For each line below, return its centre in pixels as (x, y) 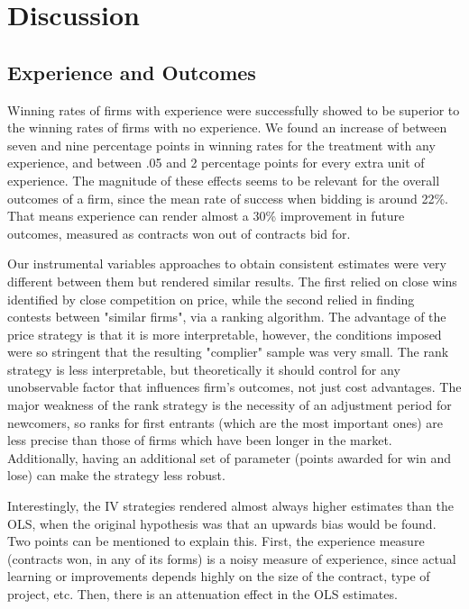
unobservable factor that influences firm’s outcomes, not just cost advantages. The (234, 387)
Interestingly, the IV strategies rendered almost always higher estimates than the (230, 506)
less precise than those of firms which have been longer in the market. (200, 440)
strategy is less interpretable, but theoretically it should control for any (204, 369)
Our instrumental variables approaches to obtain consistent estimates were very (227, 264)
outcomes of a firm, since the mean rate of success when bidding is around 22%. (228, 198)
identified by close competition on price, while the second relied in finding (211, 299)
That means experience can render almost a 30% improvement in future (206, 216)
